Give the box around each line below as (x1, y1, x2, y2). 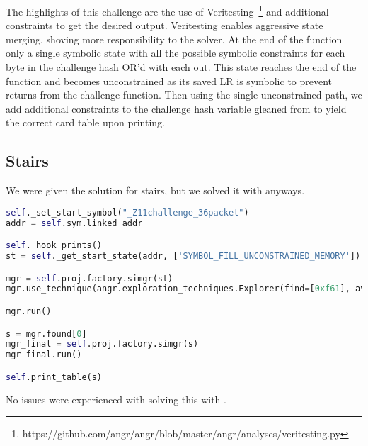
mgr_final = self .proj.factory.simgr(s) (6, 339, 199, 350)
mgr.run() (6, 306, 52, 317)
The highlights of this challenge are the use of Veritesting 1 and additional (6, 2, 329, 18)
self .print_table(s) (6, 372, 103, 382)
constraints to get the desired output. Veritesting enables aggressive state (6, 18, 323, 33)
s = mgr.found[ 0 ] (6, 328, 87, 339)
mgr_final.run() (6, 350, 82, 360)
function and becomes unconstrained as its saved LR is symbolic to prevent (6, 73, 333, 88)
